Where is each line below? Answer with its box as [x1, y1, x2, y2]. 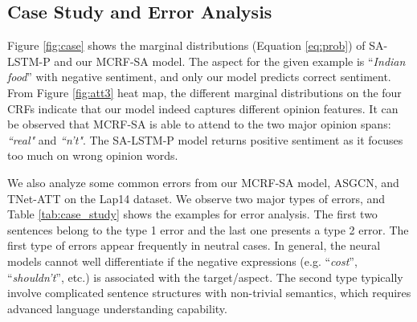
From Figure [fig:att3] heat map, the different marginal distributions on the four [7, 84, 402, 100]
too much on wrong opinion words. [7, 147, 178, 164]
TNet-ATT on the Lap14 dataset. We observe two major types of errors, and [7, 190, 386, 206]
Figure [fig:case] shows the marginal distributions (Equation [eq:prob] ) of [7, 37, 366, 54]
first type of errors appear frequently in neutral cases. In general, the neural [7, 237, 381, 254]
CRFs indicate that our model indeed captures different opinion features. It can [7, 100, 399, 116]
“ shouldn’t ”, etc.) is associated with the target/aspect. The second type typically [7, 268, 403, 285]
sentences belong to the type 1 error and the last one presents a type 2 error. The [7, 221, 409, 238]
